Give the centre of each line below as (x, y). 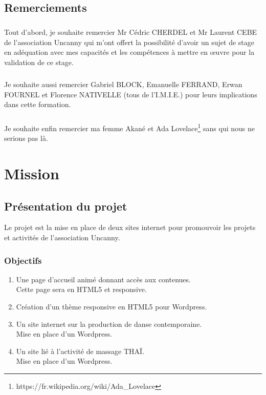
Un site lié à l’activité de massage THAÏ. (80, 351)
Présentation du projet (66, 206)
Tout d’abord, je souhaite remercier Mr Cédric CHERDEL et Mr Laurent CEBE (131, 32)
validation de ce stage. (39, 62)
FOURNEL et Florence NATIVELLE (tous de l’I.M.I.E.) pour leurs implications (131, 94)
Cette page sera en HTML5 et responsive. (81, 289)
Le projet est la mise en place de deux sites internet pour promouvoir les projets (130, 227)
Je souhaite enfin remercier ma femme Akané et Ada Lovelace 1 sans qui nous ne (129, 127)
